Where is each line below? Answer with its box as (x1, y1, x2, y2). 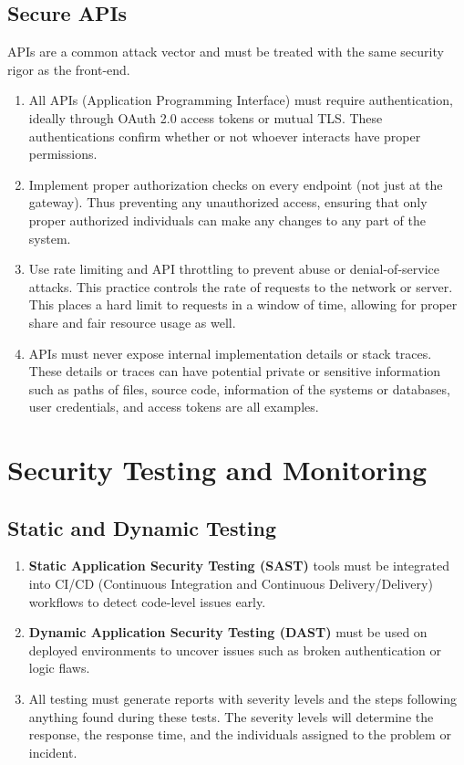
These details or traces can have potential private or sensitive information (28, 362, 441, 381)
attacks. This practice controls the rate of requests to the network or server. (28, 277, 453, 296)
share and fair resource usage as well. (28, 312, 236, 331)
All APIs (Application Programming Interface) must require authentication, (28, 90, 453, 110)
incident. (28, 742, 77, 761)
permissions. (28, 144, 98, 163)
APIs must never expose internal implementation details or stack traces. (28, 343, 432, 362)
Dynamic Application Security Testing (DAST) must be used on (28, 623, 428, 642)
